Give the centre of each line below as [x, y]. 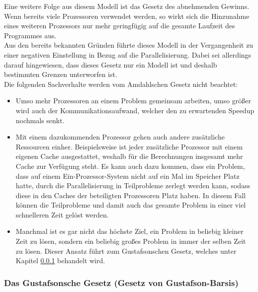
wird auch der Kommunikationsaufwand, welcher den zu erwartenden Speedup [135, 110]
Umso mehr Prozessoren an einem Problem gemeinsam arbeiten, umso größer [133, 101]
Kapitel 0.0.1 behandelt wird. [60, 260]
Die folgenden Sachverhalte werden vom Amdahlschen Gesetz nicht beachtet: [121, 84]
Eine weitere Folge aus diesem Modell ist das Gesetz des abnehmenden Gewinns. [127, 6]
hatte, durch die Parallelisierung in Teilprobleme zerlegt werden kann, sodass [133, 185]
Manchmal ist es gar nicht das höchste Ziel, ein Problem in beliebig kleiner [129, 231]
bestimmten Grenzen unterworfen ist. [61, 74]
